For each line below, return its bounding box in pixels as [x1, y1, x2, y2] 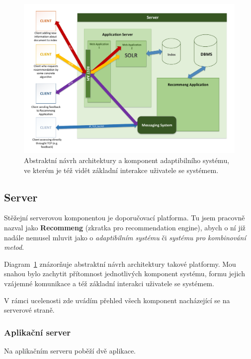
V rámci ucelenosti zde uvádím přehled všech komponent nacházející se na [4, 295, 230, 305]
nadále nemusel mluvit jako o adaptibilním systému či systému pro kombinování [4, 232, 246, 242]
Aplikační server [4, 326, 71, 338]
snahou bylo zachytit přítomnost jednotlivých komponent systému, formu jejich [4, 268, 245, 279]
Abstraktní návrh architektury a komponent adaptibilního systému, [24, 155, 230, 165]
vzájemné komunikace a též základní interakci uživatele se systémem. [4, 278, 214, 288]
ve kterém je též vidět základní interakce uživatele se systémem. [24, 165, 219, 175]
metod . [4, 242, 24, 252]
